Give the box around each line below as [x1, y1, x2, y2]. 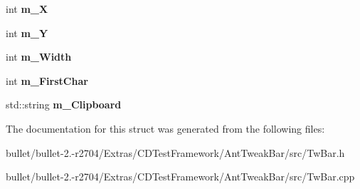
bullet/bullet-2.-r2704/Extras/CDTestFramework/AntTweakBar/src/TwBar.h [6, 145, 345, 160]
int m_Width [6, 49, 72, 64]
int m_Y [6, 25, 48, 40]
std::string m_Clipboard [6, 97, 122, 112]
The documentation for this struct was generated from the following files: [6, 121, 325, 136]
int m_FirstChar [6, 73, 88, 88]
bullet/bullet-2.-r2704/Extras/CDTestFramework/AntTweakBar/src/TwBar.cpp [6, 169, 355, 184]
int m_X [6, 1, 48, 16]
